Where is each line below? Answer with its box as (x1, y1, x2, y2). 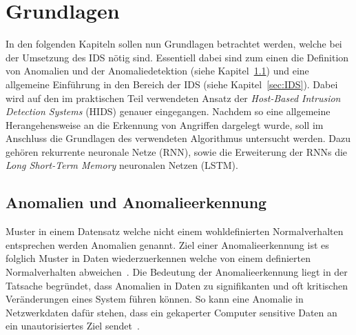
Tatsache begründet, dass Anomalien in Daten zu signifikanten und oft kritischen (6, 278, 348, 292)
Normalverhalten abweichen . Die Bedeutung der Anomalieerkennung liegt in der (6, 265, 348, 279)
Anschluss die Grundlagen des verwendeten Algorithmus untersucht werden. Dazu (6, 131, 351, 145)
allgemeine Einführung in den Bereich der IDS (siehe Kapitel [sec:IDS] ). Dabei (6, 77, 338, 91)
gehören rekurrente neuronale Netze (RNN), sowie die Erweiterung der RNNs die (6, 144, 348, 159)
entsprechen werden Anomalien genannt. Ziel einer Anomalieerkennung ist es (6, 237, 329, 252)
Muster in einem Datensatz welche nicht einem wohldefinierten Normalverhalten (6, 224, 344, 238)
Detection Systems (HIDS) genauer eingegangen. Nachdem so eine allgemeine (6, 104, 331, 119)
